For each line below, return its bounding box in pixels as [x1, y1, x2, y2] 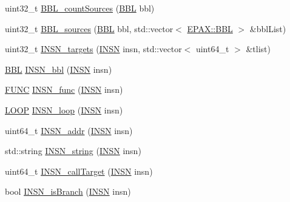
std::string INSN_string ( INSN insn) [5, 144, 141, 157]
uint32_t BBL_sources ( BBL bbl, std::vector [5, 22, 174, 35]
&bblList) [249, 22, 286, 35]
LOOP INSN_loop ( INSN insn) [5, 103, 123, 116]
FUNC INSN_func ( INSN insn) [5, 83, 123, 96]
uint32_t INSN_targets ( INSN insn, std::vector [5, 42, 182, 55]
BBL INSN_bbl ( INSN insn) [5, 62, 112, 75]
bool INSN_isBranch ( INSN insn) [5, 185, 131, 198]
